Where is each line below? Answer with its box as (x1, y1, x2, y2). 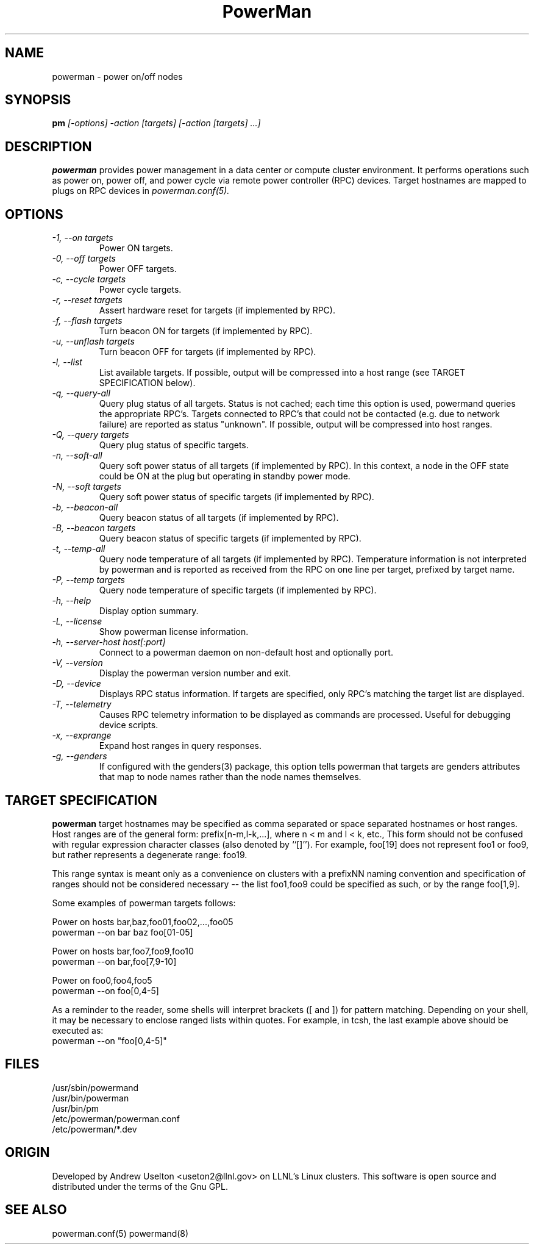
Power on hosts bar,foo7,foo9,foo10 (52, 945, 194, 956)
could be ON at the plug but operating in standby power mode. (99, 471, 351, 482)
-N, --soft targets (52, 481, 121, 492)
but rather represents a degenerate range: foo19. (52, 849, 247, 860)
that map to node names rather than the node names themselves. (99, 771, 361, 782)
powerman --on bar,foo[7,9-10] (52, 956, 177, 967)
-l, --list (52, 357, 82, 368)
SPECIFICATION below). (99, 378, 196, 388)
